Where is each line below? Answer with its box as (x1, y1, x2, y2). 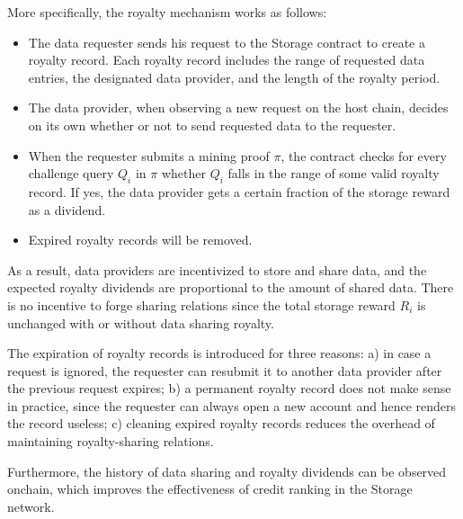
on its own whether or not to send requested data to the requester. (28, 115, 396, 134)
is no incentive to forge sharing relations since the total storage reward (7, 295, 396, 314)
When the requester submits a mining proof (28, 146, 270, 165)
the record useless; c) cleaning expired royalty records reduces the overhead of (7, 414, 435, 433)
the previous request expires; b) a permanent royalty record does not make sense (7, 379, 451, 398)
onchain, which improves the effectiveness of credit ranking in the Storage (7, 479, 413, 498)
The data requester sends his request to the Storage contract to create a (28, 32, 425, 51)
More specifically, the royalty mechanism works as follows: (7, 3, 327, 21)
